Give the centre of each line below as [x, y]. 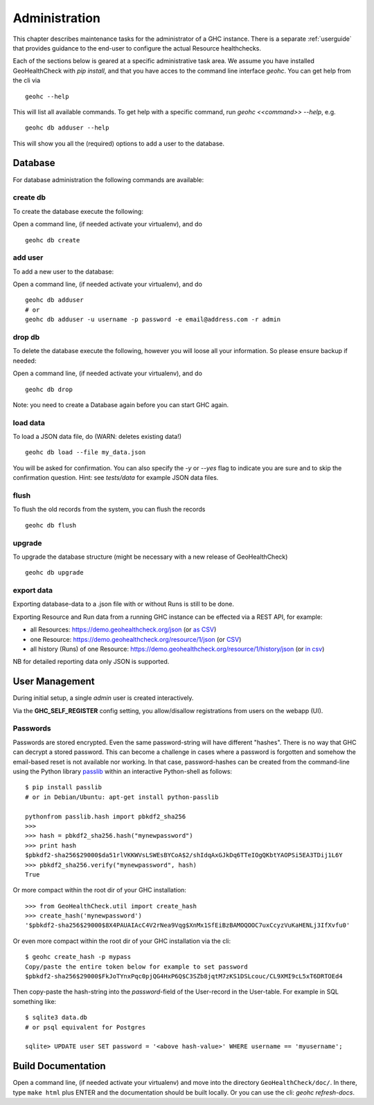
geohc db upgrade [54, 573]
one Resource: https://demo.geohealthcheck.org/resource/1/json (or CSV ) [136, 639]
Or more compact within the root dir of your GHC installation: [100, 890]
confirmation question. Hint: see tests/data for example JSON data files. [116, 478]
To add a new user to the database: [63, 271]
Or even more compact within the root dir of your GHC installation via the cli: [122, 941]
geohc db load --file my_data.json [86, 452]
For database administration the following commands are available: [108, 179]
